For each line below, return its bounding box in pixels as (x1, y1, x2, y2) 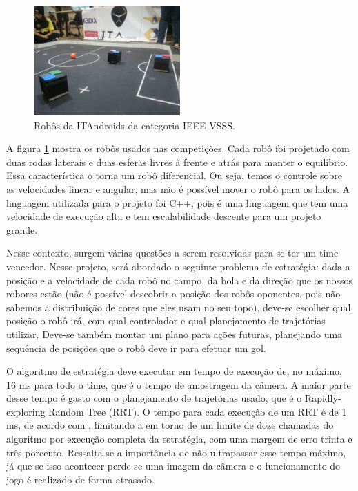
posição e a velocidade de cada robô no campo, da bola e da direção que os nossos (6, 272, 353, 287)
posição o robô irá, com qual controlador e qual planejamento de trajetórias (6, 313, 326, 328)
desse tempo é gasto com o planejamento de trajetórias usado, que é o (6, 391, 302, 405)
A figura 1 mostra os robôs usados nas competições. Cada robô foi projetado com (6, 141, 350, 156)
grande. (6, 222, 38, 237)
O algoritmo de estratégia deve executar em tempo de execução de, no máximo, (6, 364, 343, 378)
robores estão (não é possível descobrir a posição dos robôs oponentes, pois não (6, 286, 341, 301)
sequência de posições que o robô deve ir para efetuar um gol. (6, 340, 266, 355)
